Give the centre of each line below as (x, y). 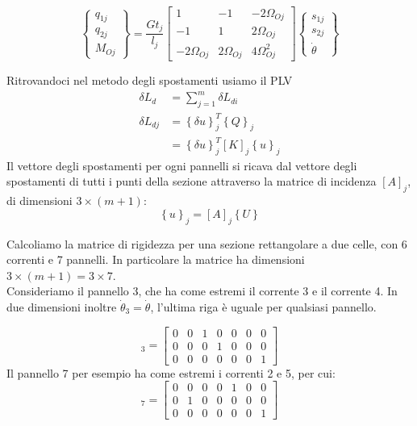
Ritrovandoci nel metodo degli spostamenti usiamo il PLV (150, 80)
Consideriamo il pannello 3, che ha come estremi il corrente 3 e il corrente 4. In (202, 291)
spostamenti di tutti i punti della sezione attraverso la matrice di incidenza (192, 181)
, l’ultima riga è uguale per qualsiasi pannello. (263, 306)
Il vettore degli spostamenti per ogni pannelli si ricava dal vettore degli (182, 165)
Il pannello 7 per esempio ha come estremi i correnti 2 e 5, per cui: (171, 372)
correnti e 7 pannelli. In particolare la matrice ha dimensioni (156, 259)
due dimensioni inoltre (62, 306)
